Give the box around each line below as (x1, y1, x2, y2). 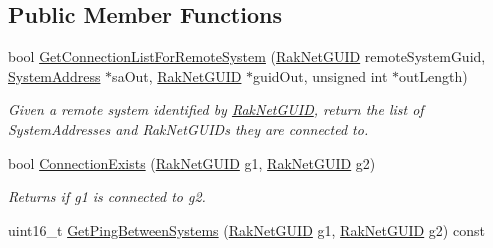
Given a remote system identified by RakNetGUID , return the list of (8, 99, 424, 120)
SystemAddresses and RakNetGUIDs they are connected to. (8, 118, 369, 139)
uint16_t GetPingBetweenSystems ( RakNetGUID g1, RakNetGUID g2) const (8, 219, 485, 240)
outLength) (399, 65, 468, 86)
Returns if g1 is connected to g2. (8, 186, 206, 207)
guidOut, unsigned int (253, 65, 388, 86)
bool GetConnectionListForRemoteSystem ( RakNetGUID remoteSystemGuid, (8, 46, 486, 67)
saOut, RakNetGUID (112, 65, 242, 86)
